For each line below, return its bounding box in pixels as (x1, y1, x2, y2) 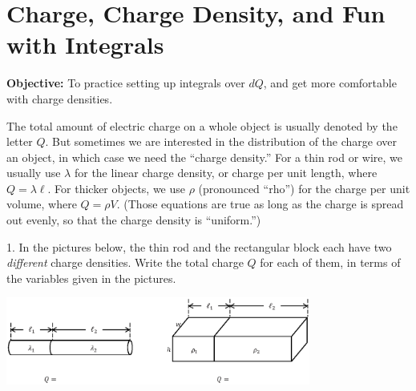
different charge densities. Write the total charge (6, 254, 244, 271)
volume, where (6, 195, 77, 212)
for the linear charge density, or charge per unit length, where (74, 164, 378, 181)
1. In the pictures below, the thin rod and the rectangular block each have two (6, 238, 392, 255)
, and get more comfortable (263, 75, 397, 91)
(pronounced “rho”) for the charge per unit (198, 179, 410, 196)
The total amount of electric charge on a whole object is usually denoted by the (6, 117, 398, 134)
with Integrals (6, 28, 164, 61)
